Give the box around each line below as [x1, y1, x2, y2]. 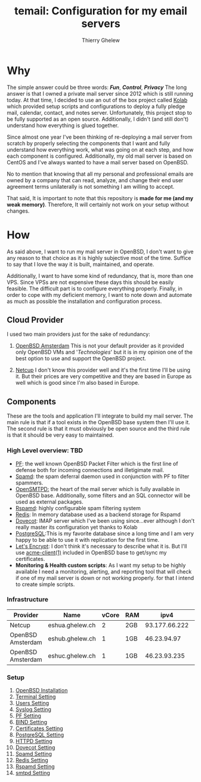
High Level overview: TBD [7, 446, 83, 455]
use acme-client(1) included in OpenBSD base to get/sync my [15, 548, 167, 556]
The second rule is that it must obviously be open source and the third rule [7, 425, 190, 433]
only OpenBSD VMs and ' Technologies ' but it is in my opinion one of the [15, 348, 193, 356]
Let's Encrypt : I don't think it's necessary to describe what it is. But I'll [15, 542, 187, 550]
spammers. [15, 479, 44, 486]
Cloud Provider [7, 315, 64, 325]
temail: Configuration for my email [14, 4, 187, 18]
